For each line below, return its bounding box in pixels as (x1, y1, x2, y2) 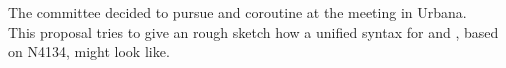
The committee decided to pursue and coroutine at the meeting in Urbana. (8, 2, 467, 22)
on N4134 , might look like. (8, 41, 170, 62)
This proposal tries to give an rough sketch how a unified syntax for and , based (8, 21, 499, 42)
